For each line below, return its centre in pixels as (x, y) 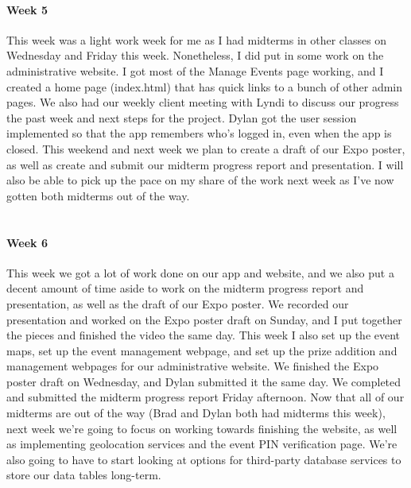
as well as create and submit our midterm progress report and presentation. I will (205, 164)
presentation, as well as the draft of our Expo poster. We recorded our (178, 303)
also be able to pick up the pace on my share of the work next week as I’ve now (200, 180)
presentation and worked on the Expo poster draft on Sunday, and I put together (204, 319)
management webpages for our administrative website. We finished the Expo (193, 366)
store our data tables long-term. (84, 475)
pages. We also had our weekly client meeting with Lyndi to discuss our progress (203, 102)
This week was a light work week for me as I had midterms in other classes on (197, 39)
